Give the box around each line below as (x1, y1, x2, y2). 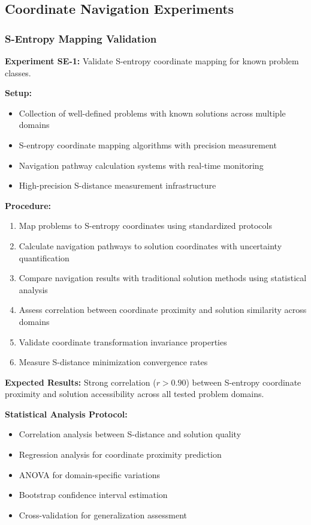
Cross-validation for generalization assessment (19, 508, 187, 521)
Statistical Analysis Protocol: (5, 407, 128, 420)
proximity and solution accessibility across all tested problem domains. (5, 387, 264, 400)
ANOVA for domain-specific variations (19, 468, 160, 481)
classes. (5, 66, 31, 79)
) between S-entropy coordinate (186, 375, 301, 388)
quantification (19, 251, 70, 264)
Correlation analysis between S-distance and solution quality (19, 428, 241, 440)
